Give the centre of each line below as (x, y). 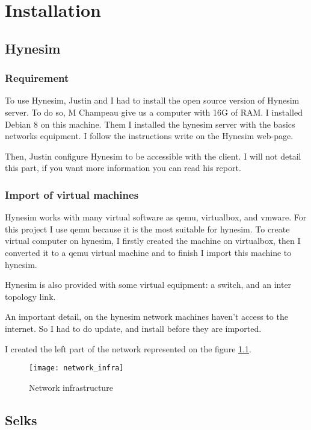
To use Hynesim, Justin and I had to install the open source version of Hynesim (152, 100)
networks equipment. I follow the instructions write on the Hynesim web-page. (149, 136)
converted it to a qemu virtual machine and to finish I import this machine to (148, 252)
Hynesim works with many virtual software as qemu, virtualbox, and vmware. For (156, 217)
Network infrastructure (71, 387)
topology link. (30, 296)
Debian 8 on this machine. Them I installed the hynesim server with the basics (150, 124)
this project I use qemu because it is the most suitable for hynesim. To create (147, 229)
